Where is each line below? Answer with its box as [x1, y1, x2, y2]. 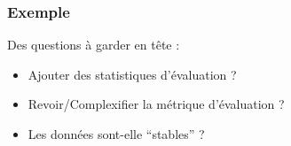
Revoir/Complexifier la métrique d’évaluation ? [28, 95, 285, 113]
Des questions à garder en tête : [7, 35, 180, 54]
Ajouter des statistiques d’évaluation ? [28, 65, 237, 83]
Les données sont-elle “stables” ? [28, 125, 205, 142]
